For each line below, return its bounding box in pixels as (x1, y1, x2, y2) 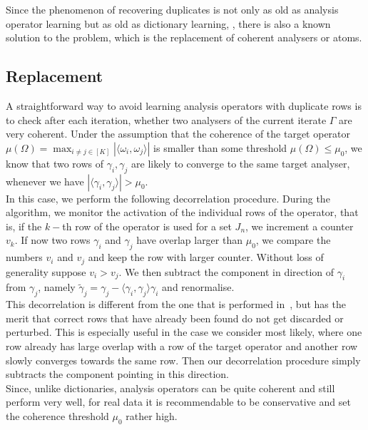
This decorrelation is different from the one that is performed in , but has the (6, 297, 346, 312)
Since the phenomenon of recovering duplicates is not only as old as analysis (6, 2, 339, 16)
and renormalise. (162, 280, 235, 295)
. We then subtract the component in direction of (118, 264, 334, 279)
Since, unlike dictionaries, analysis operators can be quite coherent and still (6, 380, 335, 395)
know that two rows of (6, 155, 103, 170)
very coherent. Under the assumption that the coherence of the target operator (6, 126, 351, 141)
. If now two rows (14, 232, 91, 247)
